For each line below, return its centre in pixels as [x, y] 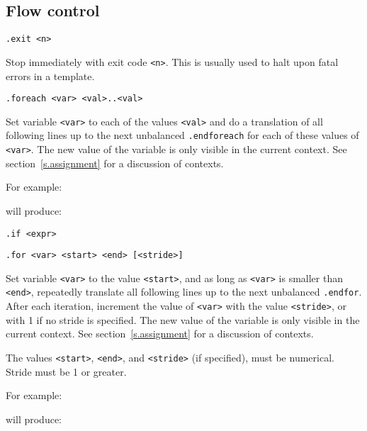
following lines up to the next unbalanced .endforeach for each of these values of [182, 135]
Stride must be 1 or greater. [66, 371]
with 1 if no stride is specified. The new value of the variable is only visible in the [183, 319]
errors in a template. [50, 75]
